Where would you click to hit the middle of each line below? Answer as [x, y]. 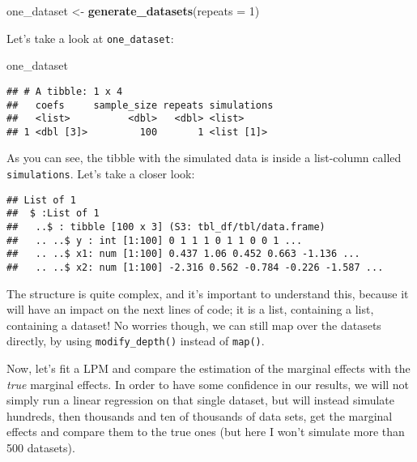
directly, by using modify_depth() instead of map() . [136, 341]
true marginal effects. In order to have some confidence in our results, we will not [208, 384]
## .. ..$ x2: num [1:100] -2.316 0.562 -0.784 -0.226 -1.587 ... [195, 267]
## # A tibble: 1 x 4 [65, 91]
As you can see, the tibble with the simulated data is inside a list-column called [204, 158]
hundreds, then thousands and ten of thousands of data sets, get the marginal [200, 415]
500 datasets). [41, 448]
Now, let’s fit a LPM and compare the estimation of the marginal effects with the [208, 368]
